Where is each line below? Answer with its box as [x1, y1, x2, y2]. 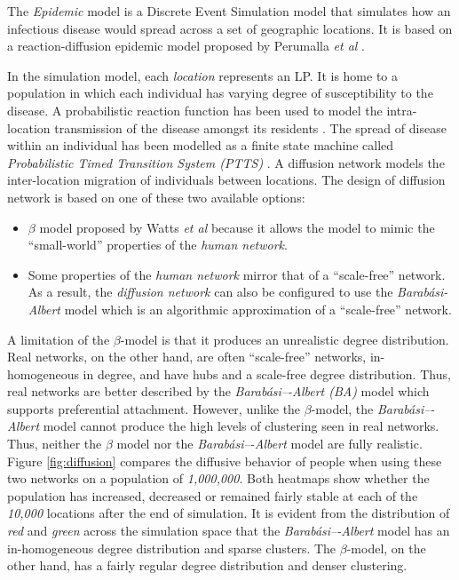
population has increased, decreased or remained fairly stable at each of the [7, 486, 418, 505]
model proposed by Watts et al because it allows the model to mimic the [39, 218, 435, 236]
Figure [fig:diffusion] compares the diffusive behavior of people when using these [7, 451, 442, 470]
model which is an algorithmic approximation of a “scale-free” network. [64, 299, 452, 318]
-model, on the [346, 538, 426, 557]
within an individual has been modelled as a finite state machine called [7, 136, 394, 155]
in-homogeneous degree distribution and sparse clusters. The [7, 538, 336, 557]
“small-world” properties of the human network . [28, 235, 288, 254]
